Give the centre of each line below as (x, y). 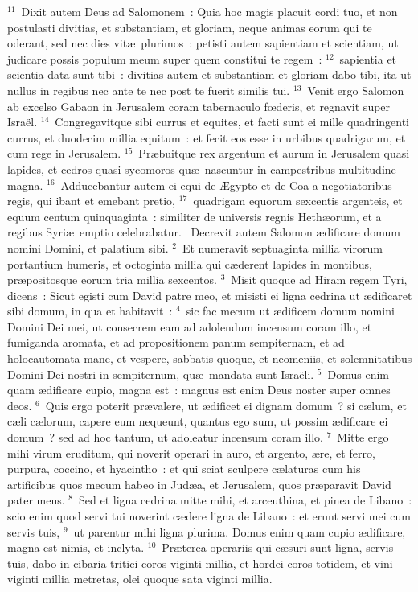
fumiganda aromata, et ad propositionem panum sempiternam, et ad (176, 342)
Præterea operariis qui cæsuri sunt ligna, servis (278, 547)
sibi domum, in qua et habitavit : (90, 311)
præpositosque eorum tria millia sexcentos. (112, 280)
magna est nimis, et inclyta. (76, 547)
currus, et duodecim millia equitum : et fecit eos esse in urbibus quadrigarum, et (207, 137)
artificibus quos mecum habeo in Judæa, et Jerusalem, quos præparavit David (199, 484)
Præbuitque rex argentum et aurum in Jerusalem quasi (274, 153)
